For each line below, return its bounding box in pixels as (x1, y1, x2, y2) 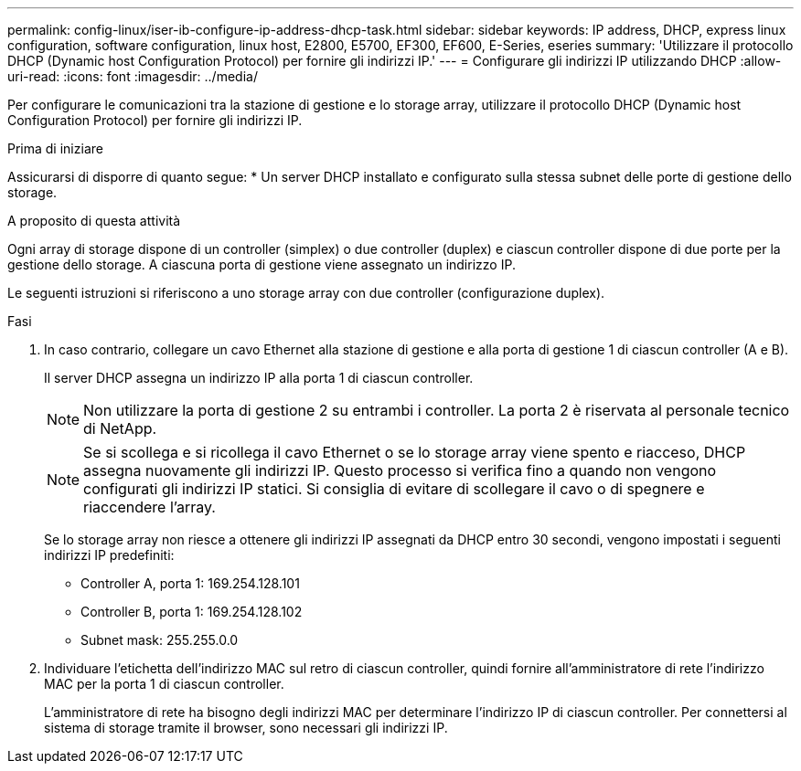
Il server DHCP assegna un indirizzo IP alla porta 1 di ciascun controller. (44, 370, 474, 385)
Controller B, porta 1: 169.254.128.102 (80, 604, 303, 619)
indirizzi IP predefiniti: (44, 547, 175, 563)
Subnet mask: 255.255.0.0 (80, 632, 239, 648)
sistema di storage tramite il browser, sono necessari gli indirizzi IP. (44, 720, 448, 735)
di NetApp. (83, 419, 157, 438)
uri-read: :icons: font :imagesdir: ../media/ (7, 69, 258, 84)
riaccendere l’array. (83, 498, 216, 516)
